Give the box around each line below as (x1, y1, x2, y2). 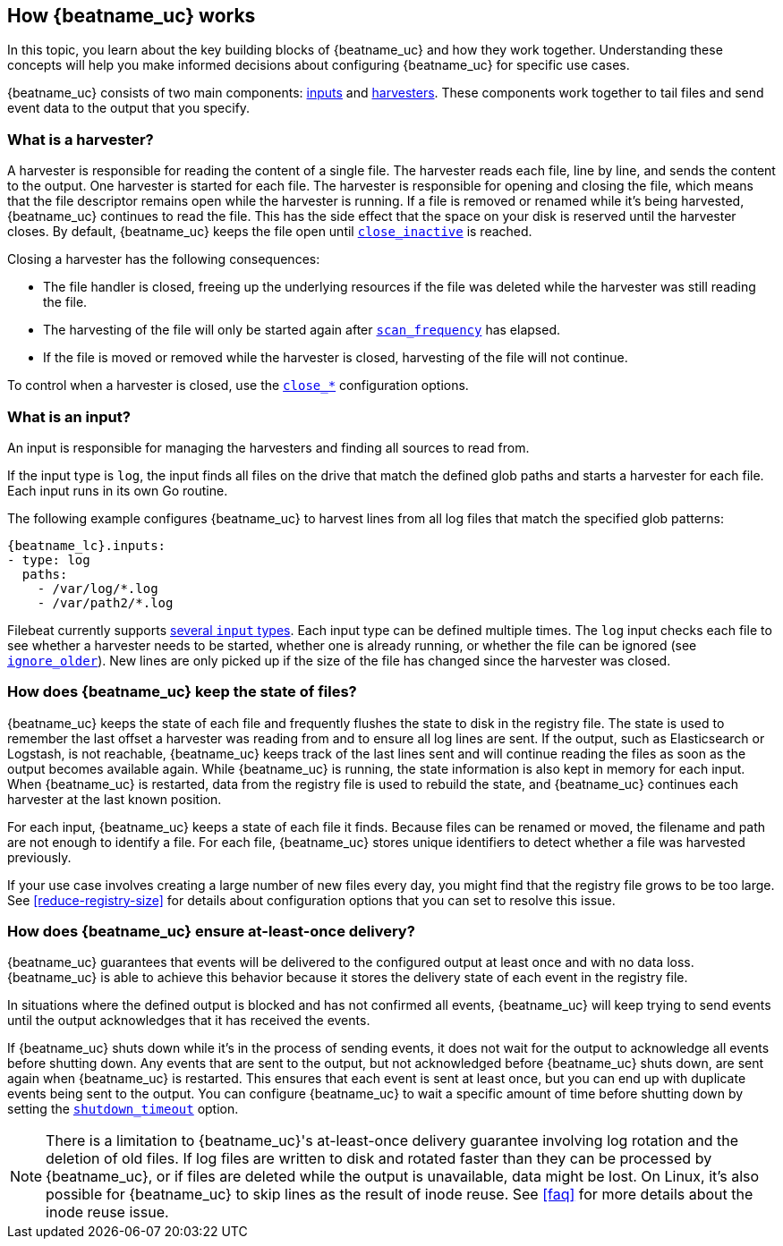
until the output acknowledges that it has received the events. (7, 1013, 370, 1029)
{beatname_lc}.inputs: (7, 538, 166, 553)
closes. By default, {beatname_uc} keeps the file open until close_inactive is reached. (7, 224, 532, 240)
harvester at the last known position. (7, 791, 222, 807)
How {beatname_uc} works (7, 4, 256, 27)
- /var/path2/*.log (37, 595, 174, 610)
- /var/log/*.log (37, 581, 158, 596)
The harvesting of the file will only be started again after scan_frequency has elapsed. (43, 322, 561, 338)
